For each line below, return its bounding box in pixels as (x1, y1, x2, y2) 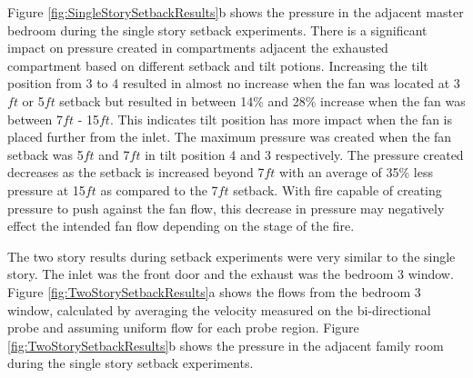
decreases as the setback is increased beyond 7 (7, 163, 265, 182)
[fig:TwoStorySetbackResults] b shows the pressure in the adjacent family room (7, 335, 444, 354)
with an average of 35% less (279, 163, 433, 182)
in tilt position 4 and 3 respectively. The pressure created (145, 144, 464, 164)
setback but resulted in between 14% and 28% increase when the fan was (59, 91, 466, 110)
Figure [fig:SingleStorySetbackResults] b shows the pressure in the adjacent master (7, 3, 464, 21)
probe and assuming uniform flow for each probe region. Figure (7, 318, 359, 337)
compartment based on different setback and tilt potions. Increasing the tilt (7, 55, 428, 75)
